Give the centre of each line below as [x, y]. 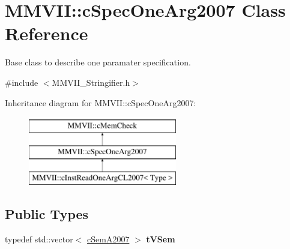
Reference [47, 33]
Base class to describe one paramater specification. [98, 62]
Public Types [47, 214]
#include [22, 82]
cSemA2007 [108, 239]
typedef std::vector [39, 239]
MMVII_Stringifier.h [91, 82]
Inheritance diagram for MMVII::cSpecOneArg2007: [101, 102]
